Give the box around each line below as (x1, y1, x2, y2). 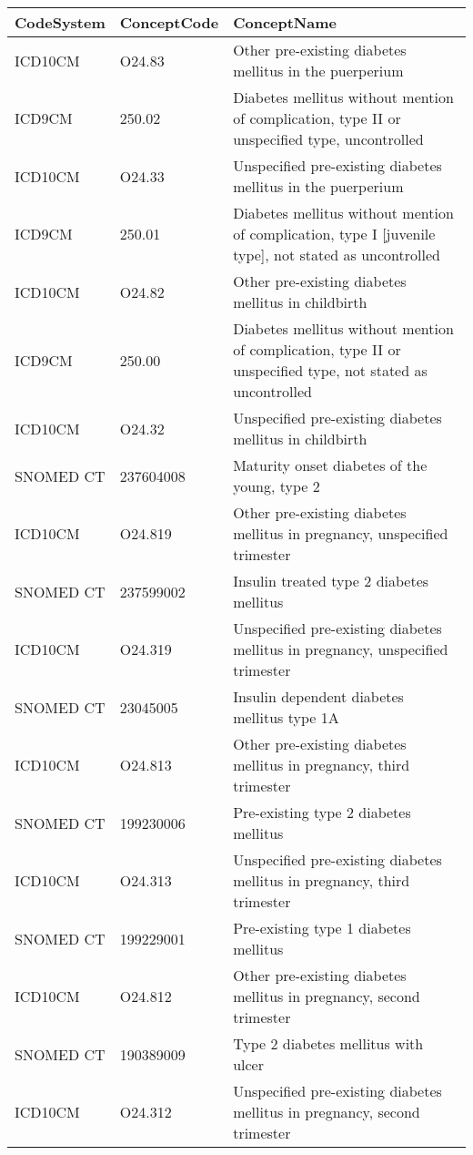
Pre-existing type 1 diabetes (233, 917, 411, 938)
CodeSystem (15, 12, 106, 33)
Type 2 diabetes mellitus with (233, 1033, 424, 1054)
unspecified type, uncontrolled (233, 128, 424, 149)
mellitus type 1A (233, 707, 339, 728)
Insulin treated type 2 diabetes (233, 570, 429, 591)
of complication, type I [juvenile (233, 223, 436, 244)
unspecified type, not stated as (233, 360, 428, 381)
